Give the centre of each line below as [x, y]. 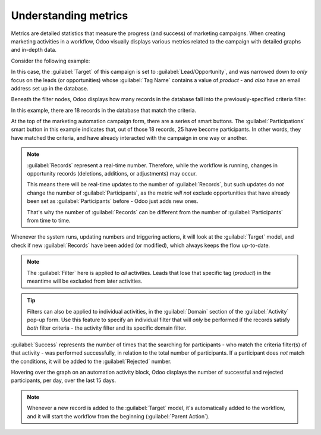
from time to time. [49, 220]
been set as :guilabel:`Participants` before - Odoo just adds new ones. [113, 201]
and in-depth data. [34, 50]
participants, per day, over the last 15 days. [64, 380]
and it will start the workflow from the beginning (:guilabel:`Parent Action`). [119, 416]
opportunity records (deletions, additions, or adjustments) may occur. [112, 174]
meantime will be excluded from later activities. [85, 281]
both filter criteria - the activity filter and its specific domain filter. [107, 328]
